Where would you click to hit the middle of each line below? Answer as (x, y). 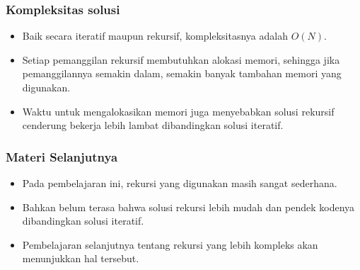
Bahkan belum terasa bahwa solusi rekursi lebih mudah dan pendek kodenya (188, 207)
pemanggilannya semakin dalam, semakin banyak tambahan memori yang (182, 73)
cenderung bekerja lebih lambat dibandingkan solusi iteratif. (153, 125)
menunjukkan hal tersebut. (81, 258)
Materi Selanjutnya (62, 156)
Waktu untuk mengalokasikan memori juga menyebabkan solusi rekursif (178, 111)
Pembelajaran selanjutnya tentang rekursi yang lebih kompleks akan (170, 244)
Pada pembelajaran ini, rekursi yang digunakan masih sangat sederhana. (180, 183)
